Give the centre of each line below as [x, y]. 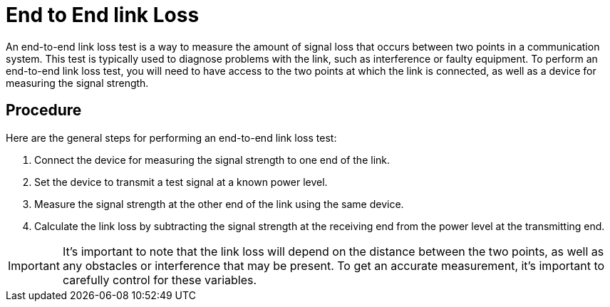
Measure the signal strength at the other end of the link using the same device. [219, 204]
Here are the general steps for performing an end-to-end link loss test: [171, 137]
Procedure [44, 110]
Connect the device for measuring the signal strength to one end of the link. [212, 160]
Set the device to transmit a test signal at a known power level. [181, 182]
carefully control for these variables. [160, 280]
